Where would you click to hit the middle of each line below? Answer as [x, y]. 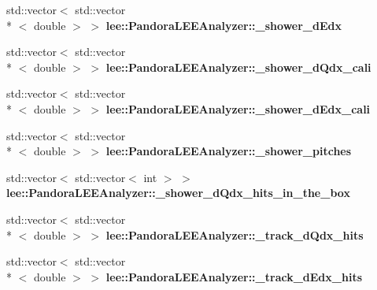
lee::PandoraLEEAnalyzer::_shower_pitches [229, 151]
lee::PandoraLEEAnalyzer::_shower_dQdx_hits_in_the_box [178, 193]
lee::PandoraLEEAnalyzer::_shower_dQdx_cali [238, 67]
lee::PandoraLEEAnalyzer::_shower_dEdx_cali [238, 108]
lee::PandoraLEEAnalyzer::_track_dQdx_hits [235, 234]
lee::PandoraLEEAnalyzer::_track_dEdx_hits [234, 276]
